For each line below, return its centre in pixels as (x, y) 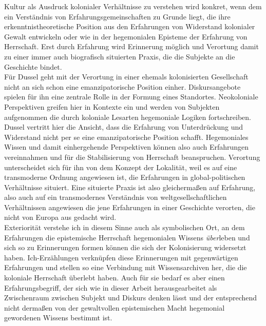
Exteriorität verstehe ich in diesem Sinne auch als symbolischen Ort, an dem (125, 227)
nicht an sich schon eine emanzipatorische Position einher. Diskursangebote (122, 86)
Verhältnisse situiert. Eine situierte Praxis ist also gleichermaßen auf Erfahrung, (130, 187)
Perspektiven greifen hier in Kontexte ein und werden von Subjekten (112, 106)
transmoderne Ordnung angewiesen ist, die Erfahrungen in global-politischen (125, 177)
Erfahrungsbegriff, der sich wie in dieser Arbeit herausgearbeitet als (111, 287)
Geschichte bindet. (33, 66)
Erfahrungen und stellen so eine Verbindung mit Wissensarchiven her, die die (126, 267)
